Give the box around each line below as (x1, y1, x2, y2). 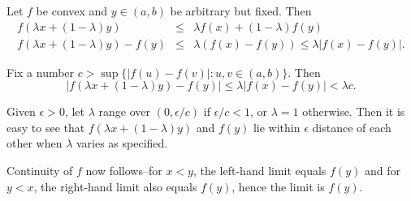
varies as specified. (76, 135, 168, 152)
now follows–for (85, 162, 162, 179)
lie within (253, 118, 301, 135)
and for (364, 162, 400, 179)
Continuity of (6, 162, 73, 179)
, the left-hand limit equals (193, 162, 327, 179)
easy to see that (6, 118, 85, 135)
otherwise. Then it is (302, 103, 405, 120)
